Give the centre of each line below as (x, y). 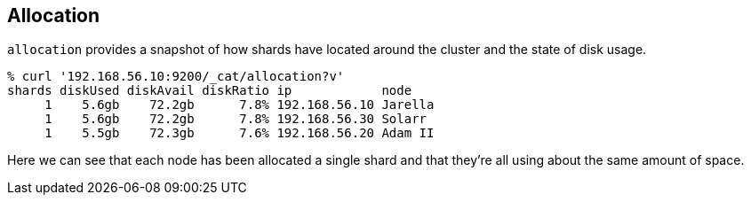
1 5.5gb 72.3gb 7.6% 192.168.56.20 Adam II (240, 133)
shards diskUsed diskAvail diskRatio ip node (210, 91)
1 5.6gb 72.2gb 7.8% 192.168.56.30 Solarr (236, 119)
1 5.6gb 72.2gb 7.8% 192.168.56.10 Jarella (240, 105)
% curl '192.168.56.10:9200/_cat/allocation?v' (176, 77)
